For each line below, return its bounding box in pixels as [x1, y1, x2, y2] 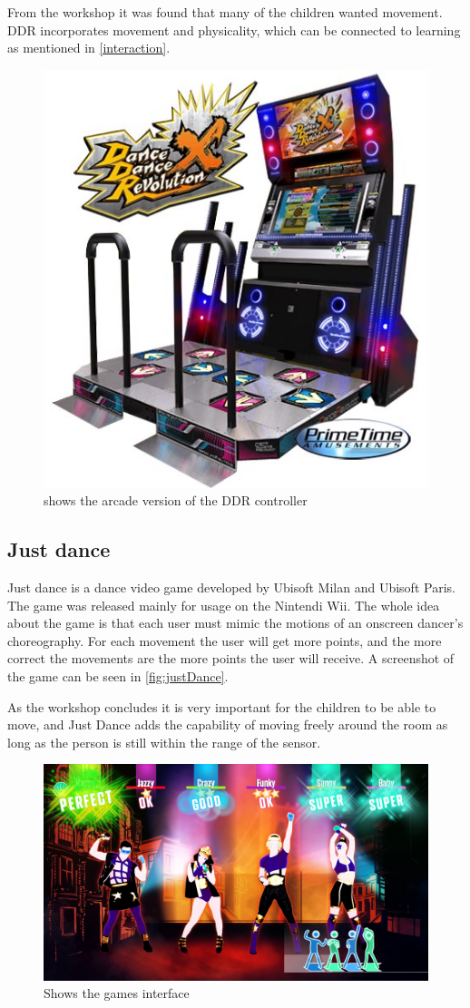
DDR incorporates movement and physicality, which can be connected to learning [7, 20, 461, 39]
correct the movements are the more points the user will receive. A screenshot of [7, 649, 455, 668]
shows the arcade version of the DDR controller [44, 491, 308, 510]
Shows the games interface [44, 984, 190, 1003]
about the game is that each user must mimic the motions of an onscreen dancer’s [7, 613, 464, 632]
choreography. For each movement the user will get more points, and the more [7, 631, 442, 650]
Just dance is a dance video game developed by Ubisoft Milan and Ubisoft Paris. [7, 578, 455, 597]
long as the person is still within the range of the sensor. [7, 732, 321, 751]
